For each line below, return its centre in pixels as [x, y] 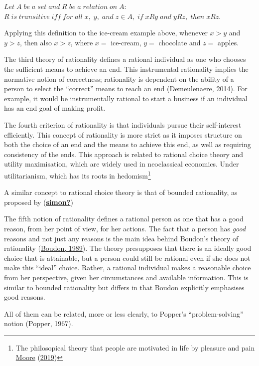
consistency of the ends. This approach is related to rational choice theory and [124, 154]
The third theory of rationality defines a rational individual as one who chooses [125, 59]
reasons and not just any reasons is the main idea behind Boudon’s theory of [121, 238]
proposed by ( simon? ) [39, 202]
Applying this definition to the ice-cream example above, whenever [106, 33]
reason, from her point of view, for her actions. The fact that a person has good [125, 228]
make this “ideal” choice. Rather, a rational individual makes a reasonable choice [128, 268]
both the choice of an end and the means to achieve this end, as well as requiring [128, 144]
